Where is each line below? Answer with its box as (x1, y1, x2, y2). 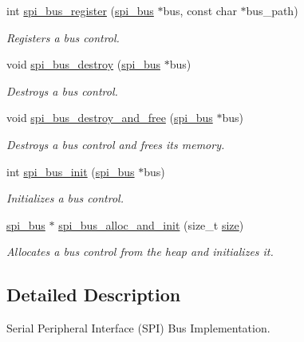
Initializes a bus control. (6, 190, 124, 206)
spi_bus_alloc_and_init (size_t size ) (58, 216, 244, 233)
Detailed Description (6, 282, 181, 307)
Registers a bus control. (6, 29, 120, 45)
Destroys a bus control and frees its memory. (6, 136, 225, 152)
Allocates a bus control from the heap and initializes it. (6, 243, 274, 260)
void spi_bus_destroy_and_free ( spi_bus (6, 109, 213, 126)
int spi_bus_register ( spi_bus (6, 2, 154, 18)
